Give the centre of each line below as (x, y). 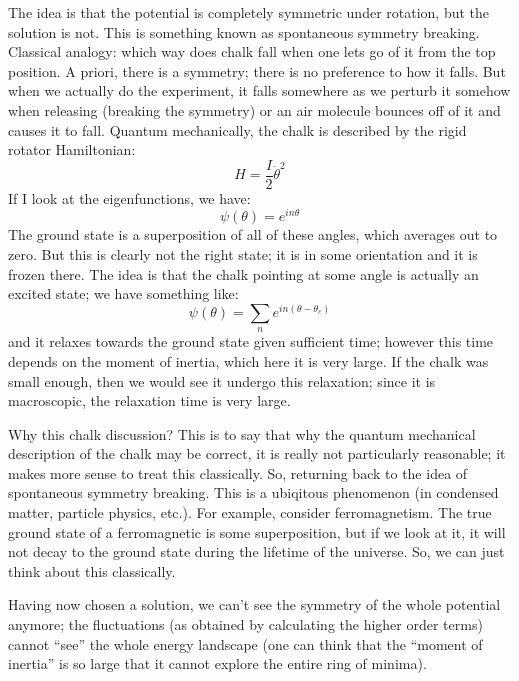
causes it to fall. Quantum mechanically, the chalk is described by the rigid (237, 129)
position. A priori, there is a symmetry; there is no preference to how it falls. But (257, 70)
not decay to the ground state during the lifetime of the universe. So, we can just (256, 551)
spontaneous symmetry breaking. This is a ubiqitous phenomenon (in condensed (253, 492)
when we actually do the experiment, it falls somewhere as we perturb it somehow (259, 90)
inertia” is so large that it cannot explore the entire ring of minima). (217, 663)
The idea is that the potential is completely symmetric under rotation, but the (249, 12)
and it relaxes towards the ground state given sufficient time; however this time (251, 341)
